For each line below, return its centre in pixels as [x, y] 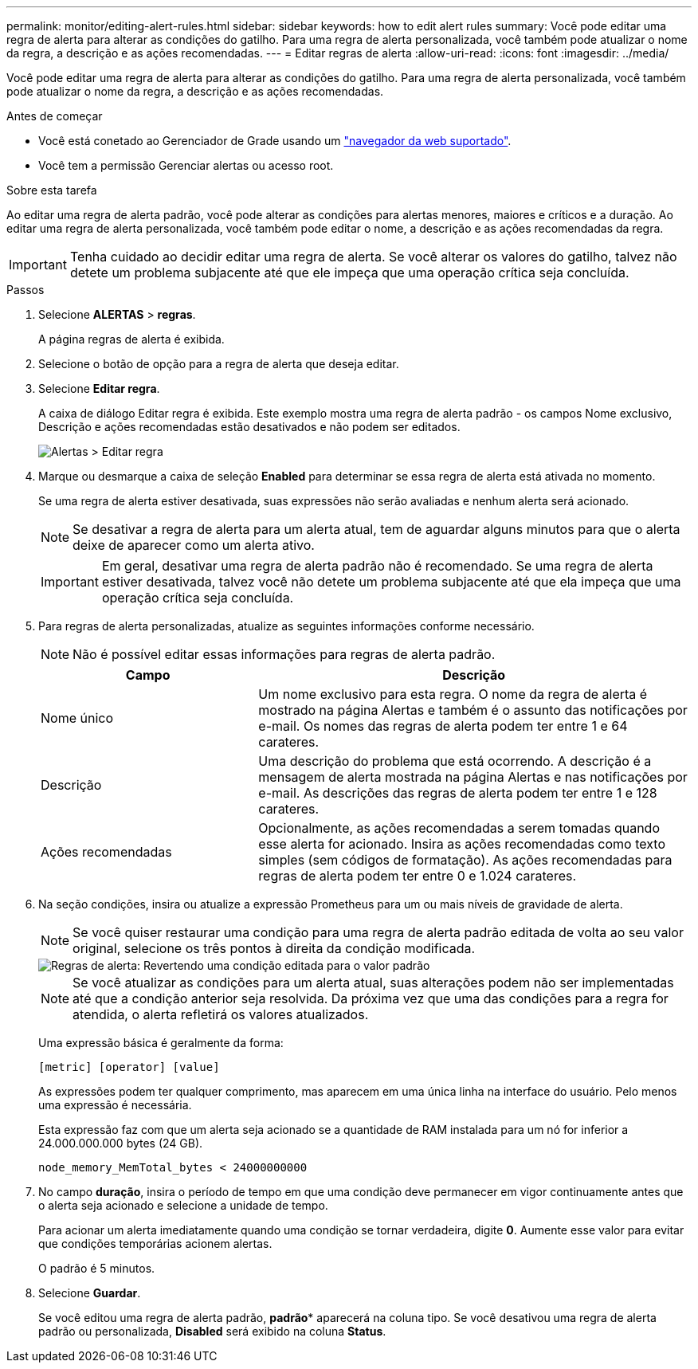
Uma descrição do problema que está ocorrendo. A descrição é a [455, 761]
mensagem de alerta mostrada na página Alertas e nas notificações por [473, 777]
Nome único [77, 718]
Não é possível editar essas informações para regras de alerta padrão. [284, 654]
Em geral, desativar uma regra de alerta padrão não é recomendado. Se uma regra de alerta [377, 566]
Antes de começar [55, 116]
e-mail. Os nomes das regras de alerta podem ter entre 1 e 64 [443, 726]
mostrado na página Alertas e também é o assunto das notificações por [473, 710]
